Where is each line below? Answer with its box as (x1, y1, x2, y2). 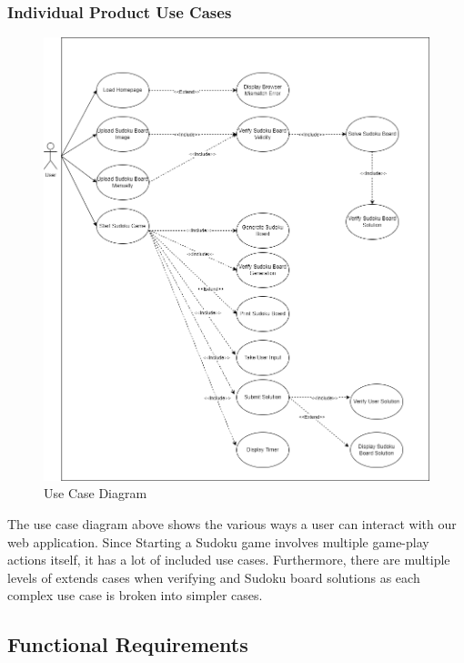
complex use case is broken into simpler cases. (7, 586, 263, 605)
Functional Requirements (7, 630, 248, 658)
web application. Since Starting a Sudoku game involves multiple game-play (7, 532, 429, 551)
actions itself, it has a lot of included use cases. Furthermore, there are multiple (7, 550, 450, 569)
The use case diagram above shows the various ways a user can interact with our (7, 514, 457, 533)
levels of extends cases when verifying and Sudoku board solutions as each (7, 567, 420, 586)
